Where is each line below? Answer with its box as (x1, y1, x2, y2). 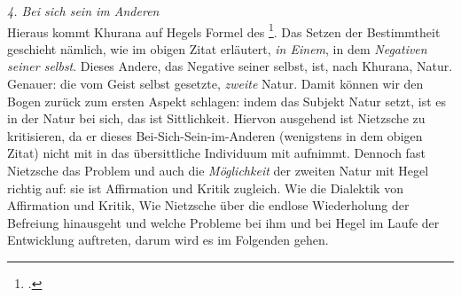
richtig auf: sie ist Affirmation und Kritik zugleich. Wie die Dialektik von (7, 178, 403, 197)
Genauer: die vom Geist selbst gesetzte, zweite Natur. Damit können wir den (7, 74, 424, 93)
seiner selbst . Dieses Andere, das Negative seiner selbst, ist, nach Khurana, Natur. (7, 57, 453, 75)
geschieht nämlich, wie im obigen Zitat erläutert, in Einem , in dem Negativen (7, 39, 427, 58)
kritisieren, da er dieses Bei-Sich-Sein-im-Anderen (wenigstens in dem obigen (7, 126, 423, 145)
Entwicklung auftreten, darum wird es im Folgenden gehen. (7, 231, 329, 249)
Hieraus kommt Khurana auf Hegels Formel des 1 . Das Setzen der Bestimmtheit (7, 20, 441, 41)
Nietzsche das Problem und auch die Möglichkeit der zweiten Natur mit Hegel (7, 161, 429, 179)
